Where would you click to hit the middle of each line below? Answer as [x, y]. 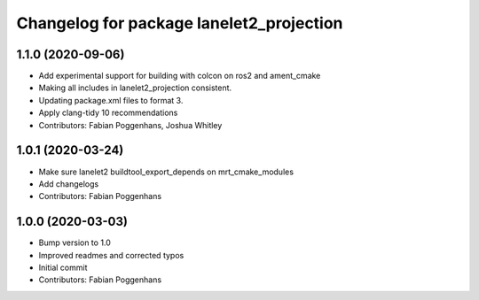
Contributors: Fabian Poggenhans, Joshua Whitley [130, 125]
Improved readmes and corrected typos [111, 255]
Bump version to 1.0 [75, 242]
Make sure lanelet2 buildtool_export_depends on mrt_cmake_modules [166, 172]
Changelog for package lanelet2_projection [180, 23]
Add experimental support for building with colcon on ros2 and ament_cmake [180, 76]
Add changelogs [69, 184]
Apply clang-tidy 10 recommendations [108, 113]
